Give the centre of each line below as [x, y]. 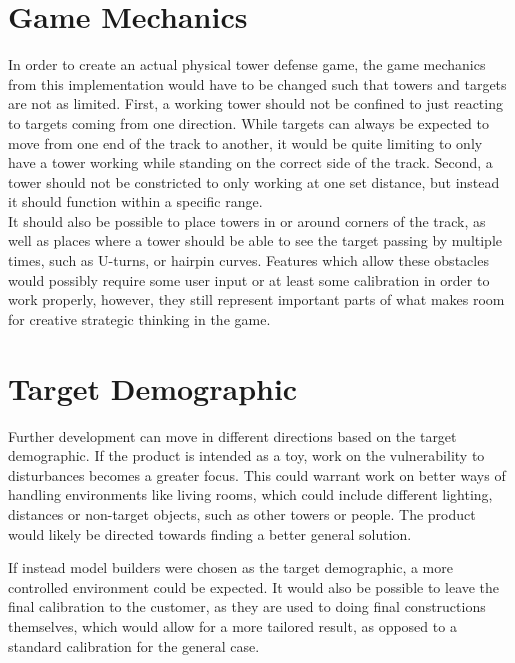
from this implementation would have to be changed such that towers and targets [257, 83]
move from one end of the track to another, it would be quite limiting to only [245, 142]
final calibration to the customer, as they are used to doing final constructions [247, 606]
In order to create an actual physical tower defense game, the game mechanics [247, 64]
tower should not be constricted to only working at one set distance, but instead [254, 181]
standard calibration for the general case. [134, 645]
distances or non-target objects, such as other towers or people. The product [242, 513]
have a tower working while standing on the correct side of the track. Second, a [250, 162]
